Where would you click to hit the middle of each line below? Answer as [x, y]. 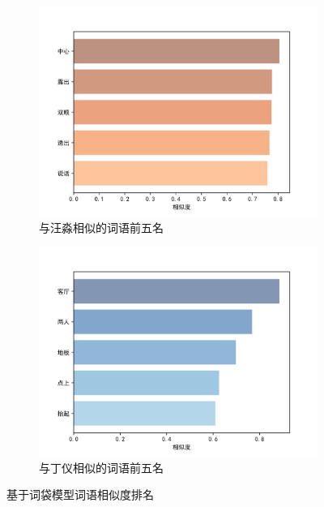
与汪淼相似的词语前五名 [101, 227]
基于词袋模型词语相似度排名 [80, 494]
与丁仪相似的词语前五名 [101, 467]
